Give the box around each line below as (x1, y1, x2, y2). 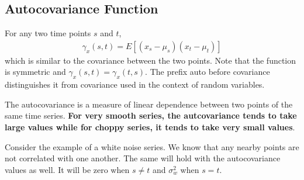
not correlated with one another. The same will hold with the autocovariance (5, 152, 281, 164)
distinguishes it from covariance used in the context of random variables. (5, 78, 265, 91)
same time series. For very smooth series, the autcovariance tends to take (5, 109, 297, 122)
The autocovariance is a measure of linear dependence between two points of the (5, 98, 293, 110)
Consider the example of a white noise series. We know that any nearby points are (5, 140, 299, 153)
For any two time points (5, 27, 91, 39)
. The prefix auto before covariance (145, 65, 270, 78)
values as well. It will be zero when (5, 163, 130, 175)
